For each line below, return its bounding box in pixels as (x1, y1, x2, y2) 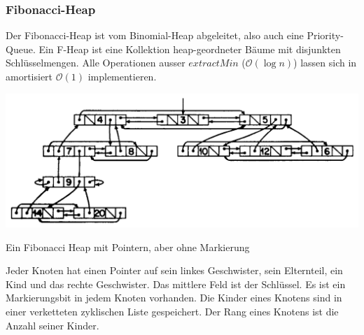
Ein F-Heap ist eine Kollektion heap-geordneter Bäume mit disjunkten (38, 41, 341, 56)
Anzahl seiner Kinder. (6, 318, 99, 332)
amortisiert (6, 69, 53, 83)
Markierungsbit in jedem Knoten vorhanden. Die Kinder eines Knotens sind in (6, 290, 342, 305)
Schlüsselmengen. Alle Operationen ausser (6, 55, 185, 70)
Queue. (6, 41, 36, 56)
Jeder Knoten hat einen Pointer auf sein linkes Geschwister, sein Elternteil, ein (6, 263, 343, 278)
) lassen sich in (293, 55, 357, 70)
